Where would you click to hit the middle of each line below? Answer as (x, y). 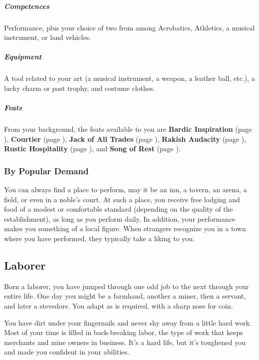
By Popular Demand (46, 171)
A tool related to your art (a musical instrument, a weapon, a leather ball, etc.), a (129, 78)
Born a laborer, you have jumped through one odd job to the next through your (127, 286)
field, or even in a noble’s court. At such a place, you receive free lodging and (122, 199)
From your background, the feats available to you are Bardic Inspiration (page (128, 129)
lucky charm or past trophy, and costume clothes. (80, 88)
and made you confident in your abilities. (67, 352)
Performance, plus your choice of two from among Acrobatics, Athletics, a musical (129, 27)
